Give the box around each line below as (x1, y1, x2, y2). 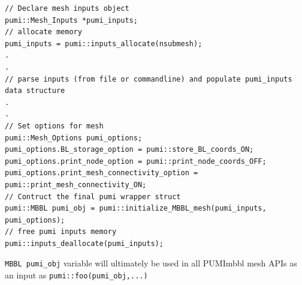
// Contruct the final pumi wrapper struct (5, 192, 181, 201)
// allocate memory (5, 28, 82, 37)
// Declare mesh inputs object (5, 4, 129, 13)
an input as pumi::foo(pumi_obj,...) (5, 269, 148, 281)
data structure (5, 86, 65, 95)
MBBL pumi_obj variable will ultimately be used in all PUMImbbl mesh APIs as (5, 257, 297, 269)
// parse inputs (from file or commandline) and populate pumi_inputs (5, 74, 292, 83)
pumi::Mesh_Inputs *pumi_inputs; (5, 16, 138, 25)
